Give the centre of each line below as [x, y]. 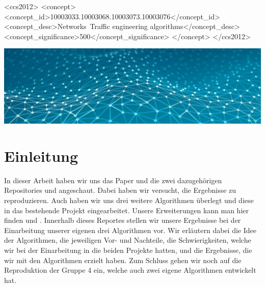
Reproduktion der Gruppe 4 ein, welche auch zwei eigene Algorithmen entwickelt [130, 270]
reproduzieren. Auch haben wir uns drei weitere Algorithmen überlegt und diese [129, 200]
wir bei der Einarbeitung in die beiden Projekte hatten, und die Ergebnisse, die [128, 250]
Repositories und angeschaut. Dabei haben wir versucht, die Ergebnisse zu [120, 190]
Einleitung [41, 155]
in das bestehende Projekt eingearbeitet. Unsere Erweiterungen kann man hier [126, 210]
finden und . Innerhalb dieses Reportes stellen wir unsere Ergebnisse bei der [123, 220]
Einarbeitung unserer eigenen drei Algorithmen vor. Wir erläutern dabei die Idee [130, 230]
